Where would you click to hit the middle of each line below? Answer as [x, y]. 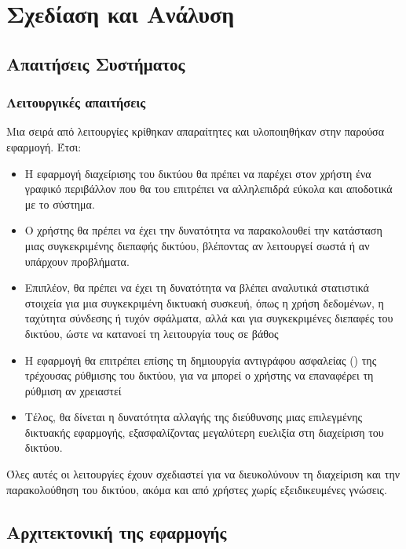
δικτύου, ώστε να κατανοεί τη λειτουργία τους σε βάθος [152, 333]
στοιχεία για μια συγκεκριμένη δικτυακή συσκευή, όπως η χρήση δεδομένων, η [204, 302]
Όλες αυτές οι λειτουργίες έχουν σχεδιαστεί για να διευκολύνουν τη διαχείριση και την [203, 474]
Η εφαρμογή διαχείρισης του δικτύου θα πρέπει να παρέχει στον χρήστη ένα [198, 173]
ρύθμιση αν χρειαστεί [73, 390]
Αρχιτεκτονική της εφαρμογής [117, 531]
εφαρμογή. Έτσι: [44, 146]
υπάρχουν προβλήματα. [77, 261]
